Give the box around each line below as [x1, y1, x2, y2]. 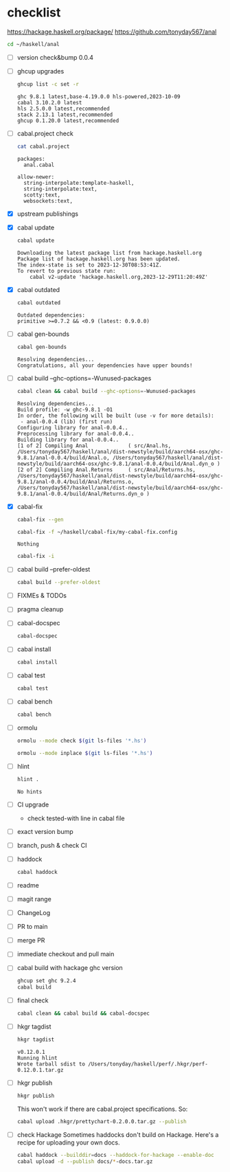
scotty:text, [23, 191, 61, 199]
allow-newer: [16, 173, 55, 180]
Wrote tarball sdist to [16, 1061, 86, 1068]
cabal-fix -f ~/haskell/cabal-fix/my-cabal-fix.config [16, 528, 178, 535]
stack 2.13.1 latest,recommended [16, 111, 113, 118]
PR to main [16, 923, 48, 931]
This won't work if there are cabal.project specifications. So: [16, 1105, 188, 1113]
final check [16, 996, 49, 1004]
